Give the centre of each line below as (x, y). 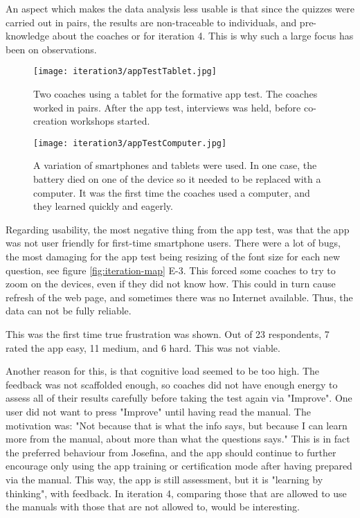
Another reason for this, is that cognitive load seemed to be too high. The (163, 371)
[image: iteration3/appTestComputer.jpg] (130, 143)
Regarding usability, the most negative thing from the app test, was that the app (178, 229)
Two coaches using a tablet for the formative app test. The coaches (175, 94)
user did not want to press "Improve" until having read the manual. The (158, 411)
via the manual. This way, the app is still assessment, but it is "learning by (164, 479)
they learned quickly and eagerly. (103, 206)
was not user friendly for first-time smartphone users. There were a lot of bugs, (173, 243)
